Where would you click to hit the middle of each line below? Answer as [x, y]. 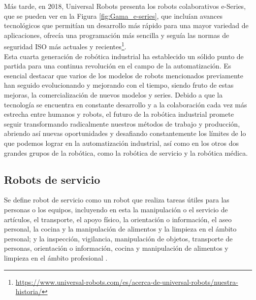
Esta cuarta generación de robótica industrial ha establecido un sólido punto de [124, 56]
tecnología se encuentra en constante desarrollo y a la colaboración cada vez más [126, 104]
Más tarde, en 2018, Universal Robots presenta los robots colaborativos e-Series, [125, 6]
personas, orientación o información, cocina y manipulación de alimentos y [116, 248]
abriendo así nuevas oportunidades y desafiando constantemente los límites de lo [125, 133]
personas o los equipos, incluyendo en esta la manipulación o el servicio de [116, 209]
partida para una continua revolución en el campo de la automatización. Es [118, 66]
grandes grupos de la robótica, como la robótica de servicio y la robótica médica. [126, 152]
